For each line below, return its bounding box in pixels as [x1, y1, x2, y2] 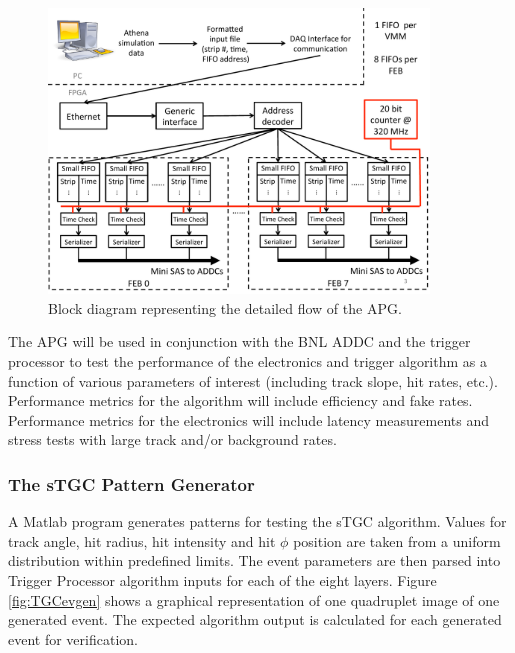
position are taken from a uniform [293, 530, 501, 551]
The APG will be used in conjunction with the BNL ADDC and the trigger [8, 331, 471, 352]
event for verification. [8, 628, 138, 649]
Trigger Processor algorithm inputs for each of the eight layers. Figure [8, 569, 437, 590]
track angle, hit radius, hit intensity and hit [8, 530, 276, 551]
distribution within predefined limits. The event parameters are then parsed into [8, 550, 501, 571]
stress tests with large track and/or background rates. [8, 429, 337, 450]
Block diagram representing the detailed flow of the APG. [48, 297, 402, 318]
